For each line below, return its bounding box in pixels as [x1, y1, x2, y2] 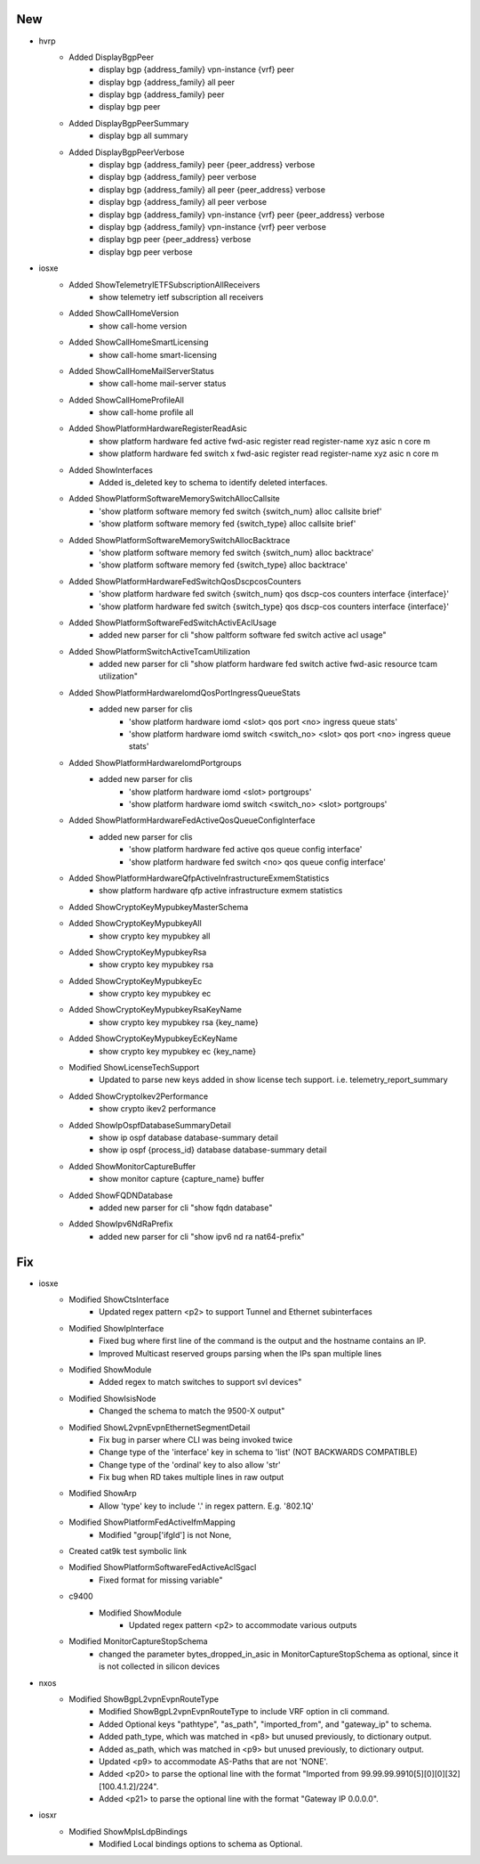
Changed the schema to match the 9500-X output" [99, 1405, 285, 1416]
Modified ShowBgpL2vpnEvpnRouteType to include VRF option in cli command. [99, 1706, 390, 1717]
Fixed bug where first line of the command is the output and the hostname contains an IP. [99, 1336, 427, 1347]
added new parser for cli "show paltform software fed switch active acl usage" [99, 630, 387, 640]
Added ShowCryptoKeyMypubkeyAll [68, 918, 202, 929]
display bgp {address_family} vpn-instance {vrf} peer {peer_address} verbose [99, 209, 386, 220]
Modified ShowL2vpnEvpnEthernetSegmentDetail [68, 1421, 251, 1433]
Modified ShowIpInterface [68, 1323, 164, 1333]
